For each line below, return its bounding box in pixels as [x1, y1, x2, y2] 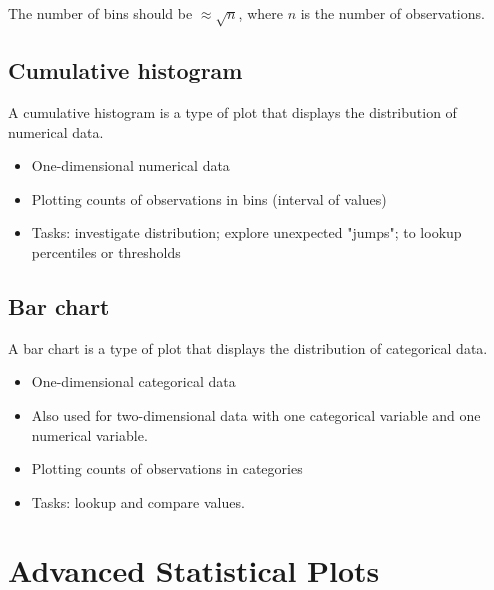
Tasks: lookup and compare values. [31, 491, 245, 512]
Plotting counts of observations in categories [31, 458, 303, 479]
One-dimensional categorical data [31, 371, 236, 392]
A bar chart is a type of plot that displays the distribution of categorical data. [8, 337, 488, 358]
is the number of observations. [300, 3, 485, 23]
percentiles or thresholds [31, 241, 181, 262]
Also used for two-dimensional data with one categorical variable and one [31, 404, 481, 425]
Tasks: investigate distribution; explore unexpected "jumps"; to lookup [31, 222, 462, 243]
